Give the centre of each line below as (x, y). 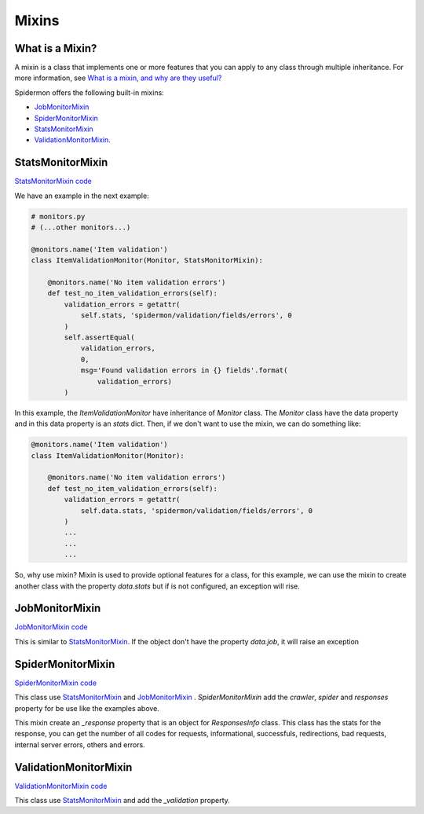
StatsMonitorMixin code (53, 181)
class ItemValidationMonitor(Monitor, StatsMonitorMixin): (147, 260)
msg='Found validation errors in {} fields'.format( (184, 370)
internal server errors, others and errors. (80, 744)
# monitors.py (58, 216)
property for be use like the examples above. (87, 708)
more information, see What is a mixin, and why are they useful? (118, 78)
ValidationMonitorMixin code (61, 786)
